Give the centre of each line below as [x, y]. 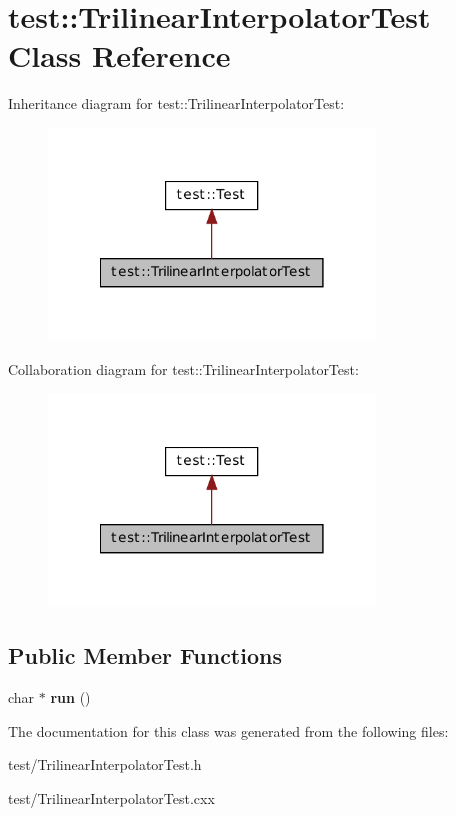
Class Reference [119, 55]
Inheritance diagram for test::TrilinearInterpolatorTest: [176, 103]
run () [70, 696]
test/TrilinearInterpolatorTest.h [105, 764]
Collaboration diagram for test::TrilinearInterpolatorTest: [183, 369]
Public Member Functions [145, 655]
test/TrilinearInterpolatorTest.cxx [111, 797]
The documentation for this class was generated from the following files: [228, 730]
